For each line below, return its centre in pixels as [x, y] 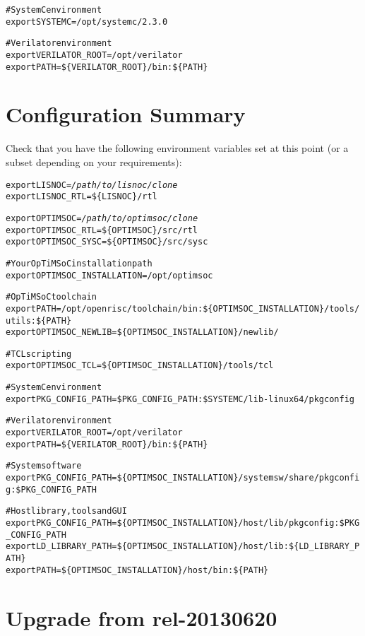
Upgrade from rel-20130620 [142, 617]
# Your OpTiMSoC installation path [79, 263]
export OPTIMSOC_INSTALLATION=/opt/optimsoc [109, 275]
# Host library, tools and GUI [66, 511]
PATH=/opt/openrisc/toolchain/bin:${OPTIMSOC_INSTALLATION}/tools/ [198, 308]
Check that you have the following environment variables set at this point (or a [177, 148]
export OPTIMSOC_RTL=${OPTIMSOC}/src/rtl [102, 230]
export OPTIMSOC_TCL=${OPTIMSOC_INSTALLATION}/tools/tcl [140, 366]
